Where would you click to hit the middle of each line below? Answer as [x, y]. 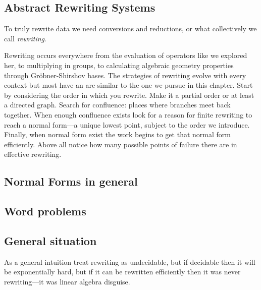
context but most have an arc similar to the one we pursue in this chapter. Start [128, 85]
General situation [50, 240]
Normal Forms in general [71, 181]
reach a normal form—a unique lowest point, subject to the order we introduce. [127, 124]
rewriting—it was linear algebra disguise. [67, 281]
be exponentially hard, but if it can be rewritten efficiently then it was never [122, 272]
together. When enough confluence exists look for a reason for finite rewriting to [128, 114]
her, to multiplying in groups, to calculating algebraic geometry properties [119, 65]
